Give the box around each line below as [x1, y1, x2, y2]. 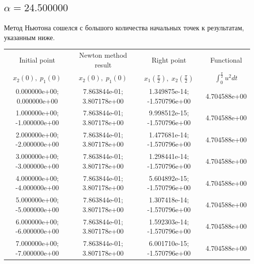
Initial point [19, 54, 55, 65]
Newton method [79, 50, 127, 60]
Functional [210, 54, 242, 65]
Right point [151, 54, 187, 65]
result [94, 59, 112, 69]
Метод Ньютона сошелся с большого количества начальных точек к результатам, [4, 22, 244, 33]
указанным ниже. [4, 32, 55, 42]
